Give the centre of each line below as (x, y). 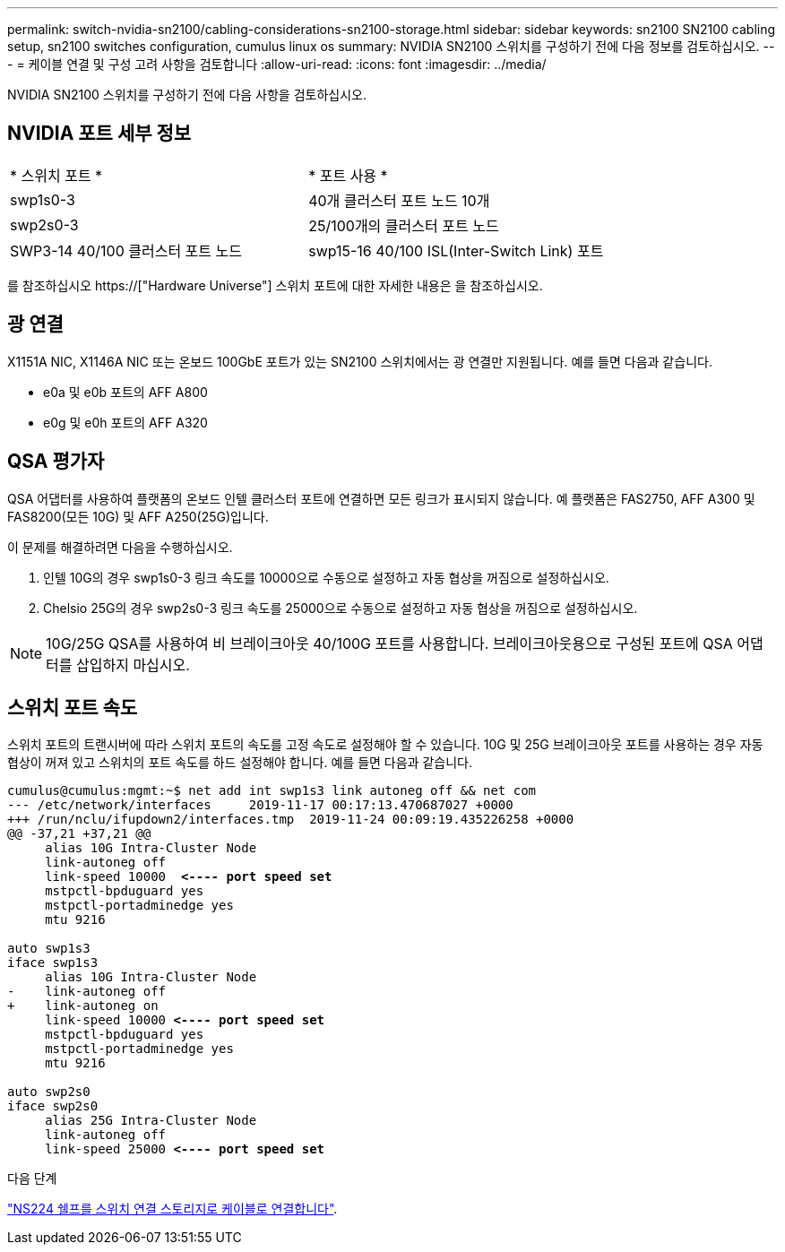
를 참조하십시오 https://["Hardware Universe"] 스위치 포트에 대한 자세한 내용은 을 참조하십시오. (275, 285)
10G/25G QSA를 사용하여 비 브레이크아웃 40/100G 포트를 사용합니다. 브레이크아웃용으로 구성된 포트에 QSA (389, 643)
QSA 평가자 (56, 462)
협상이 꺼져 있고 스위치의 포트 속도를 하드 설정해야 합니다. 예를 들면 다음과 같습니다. (240, 763)
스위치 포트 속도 (73, 707)
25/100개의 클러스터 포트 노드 (404, 225)
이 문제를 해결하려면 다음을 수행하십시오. (120, 547)
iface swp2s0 (53, 1106)
